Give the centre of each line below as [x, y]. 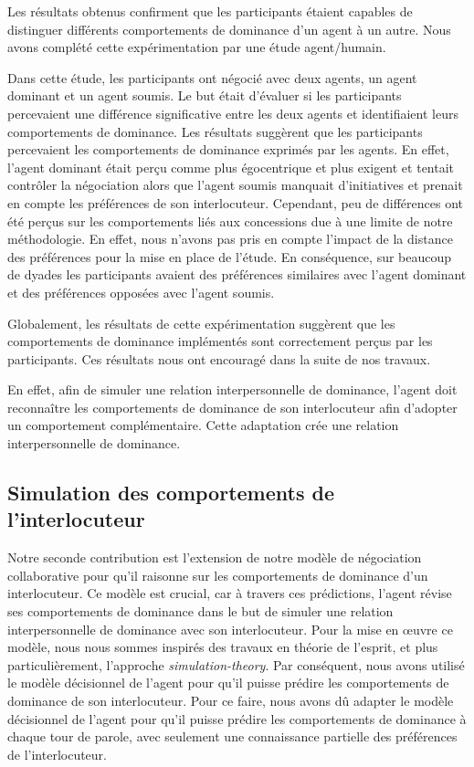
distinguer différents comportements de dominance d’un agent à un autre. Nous [229, 29]
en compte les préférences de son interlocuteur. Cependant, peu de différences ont [236, 202]
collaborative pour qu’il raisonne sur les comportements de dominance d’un [218, 575]
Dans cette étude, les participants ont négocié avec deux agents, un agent [212, 77]
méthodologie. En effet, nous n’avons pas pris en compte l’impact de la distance [230, 239]
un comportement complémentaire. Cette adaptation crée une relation [203, 425]
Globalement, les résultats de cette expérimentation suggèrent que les [201, 323]
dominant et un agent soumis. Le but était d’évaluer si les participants [205, 95]
